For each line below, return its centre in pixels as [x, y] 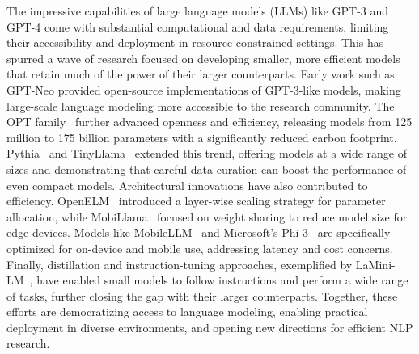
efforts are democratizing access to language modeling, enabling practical [187, 312]
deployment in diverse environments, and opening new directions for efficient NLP [210, 327]
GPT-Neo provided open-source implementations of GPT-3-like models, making [204, 89]
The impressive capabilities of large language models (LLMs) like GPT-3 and [198, 11]
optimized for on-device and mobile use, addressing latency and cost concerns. [200, 248]
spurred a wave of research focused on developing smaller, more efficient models [203, 58]
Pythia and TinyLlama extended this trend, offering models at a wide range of [207, 153]
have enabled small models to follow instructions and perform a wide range [222, 280]
